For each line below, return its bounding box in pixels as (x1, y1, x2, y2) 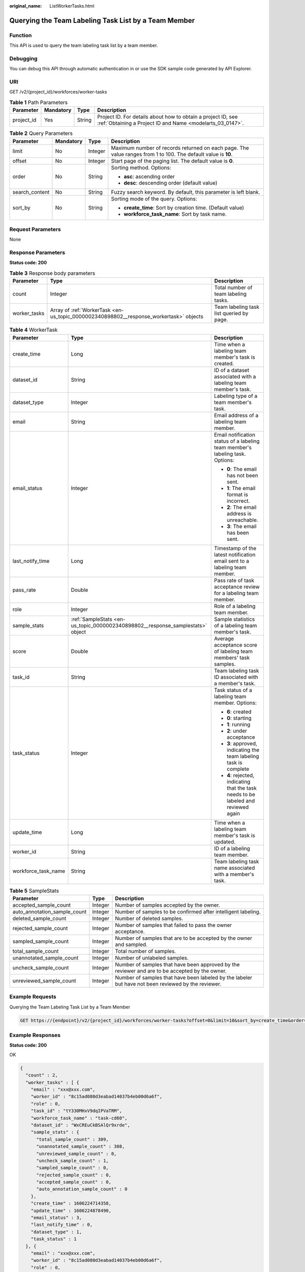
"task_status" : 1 (30, 1236, 77, 1242)
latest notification (214, 551, 256, 558)
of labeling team (214, 648, 253, 655)
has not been (227, 472, 259, 479)
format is (227, 491, 249, 498)
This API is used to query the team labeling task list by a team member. (9, 42, 158, 48)
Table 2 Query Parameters (9, 130, 73, 137)
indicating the (227, 746, 260, 753)
